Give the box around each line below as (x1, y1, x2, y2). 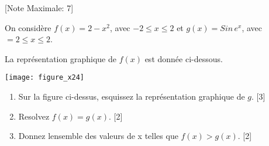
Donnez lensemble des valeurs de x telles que (18, 130, 178, 142)
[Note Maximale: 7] (5, 2, 74, 13)
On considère (5, 21, 51, 33)
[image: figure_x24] (5, 73, 85, 82)
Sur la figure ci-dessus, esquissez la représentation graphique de (18, 90, 245, 103)
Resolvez (18, 110, 50, 122)
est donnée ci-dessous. (144, 52, 223, 64)
